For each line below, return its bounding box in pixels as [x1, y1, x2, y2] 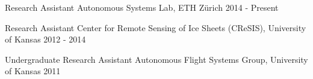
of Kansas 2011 [5, 65, 61, 77]
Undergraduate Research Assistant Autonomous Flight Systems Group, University [5, 53, 308, 65]
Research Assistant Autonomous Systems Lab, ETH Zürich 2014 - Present [5, 1, 279, 13]
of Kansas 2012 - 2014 [5, 33, 86, 45]
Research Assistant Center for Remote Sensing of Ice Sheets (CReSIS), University [5, 21, 306, 34]
